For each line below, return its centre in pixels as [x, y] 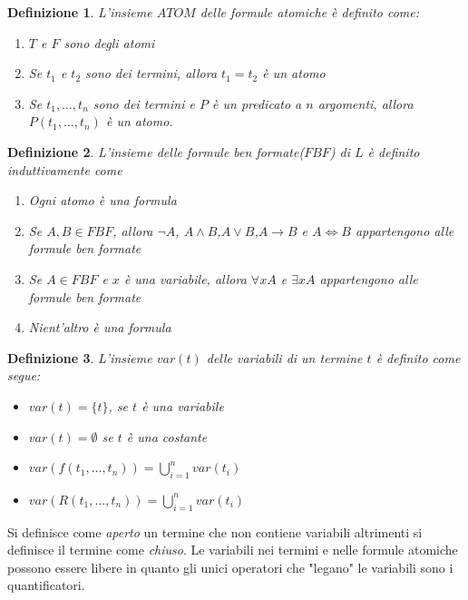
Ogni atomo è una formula [102, 200]
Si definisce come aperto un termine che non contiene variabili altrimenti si [215, 531]
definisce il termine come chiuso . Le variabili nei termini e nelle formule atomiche [233, 550]
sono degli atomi [109, 42]
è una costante [167, 436]
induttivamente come [65, 169]
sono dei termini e [144, 103]
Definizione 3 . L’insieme [80, 357]
